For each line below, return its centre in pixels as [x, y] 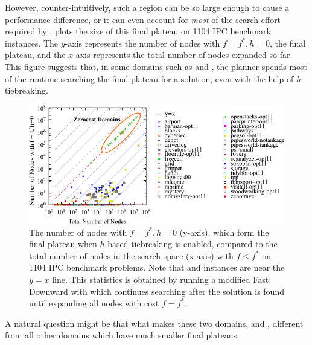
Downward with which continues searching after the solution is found [157, 291]
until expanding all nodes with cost [94, 303]
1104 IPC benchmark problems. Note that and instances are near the [157, 267]
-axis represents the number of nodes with [142, 43]
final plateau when [63, 244]
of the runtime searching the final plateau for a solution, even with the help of [149, 78]
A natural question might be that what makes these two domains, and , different [154, 323]
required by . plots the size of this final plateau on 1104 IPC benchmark [138, 31]
